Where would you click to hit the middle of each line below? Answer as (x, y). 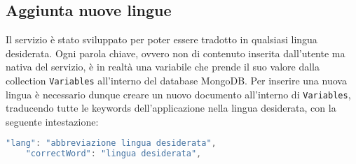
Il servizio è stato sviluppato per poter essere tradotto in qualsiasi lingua (162, 39)
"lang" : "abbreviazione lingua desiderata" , (111, 143)
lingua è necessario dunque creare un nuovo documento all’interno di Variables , (178, 94)
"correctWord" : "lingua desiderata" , (114, 154)
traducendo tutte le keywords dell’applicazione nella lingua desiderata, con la (171, 108)
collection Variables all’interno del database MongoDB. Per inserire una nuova (176, 80)
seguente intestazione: (52, 121)
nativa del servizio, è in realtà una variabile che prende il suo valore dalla (163, 67)
